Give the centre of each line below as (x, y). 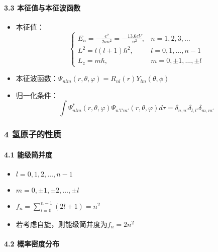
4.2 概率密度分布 (32, 243)
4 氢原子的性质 (33, 134)
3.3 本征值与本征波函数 (42, 7)
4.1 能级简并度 (28, 154)
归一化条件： (37, 95)
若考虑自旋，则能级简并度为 (62, 224)
